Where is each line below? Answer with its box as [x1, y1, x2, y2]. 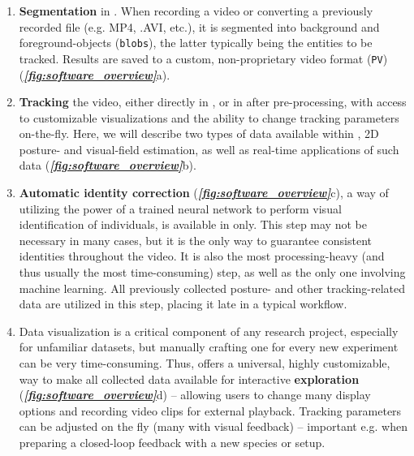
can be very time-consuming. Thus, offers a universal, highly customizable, [19, 355, 390, 371]
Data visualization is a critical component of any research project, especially [19, 322, 399, 339]
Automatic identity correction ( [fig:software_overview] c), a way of [19, 184, 389, 201]
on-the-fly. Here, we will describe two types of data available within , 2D [19, 125, 379, 142]
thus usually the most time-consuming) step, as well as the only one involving [19, 264, 406, 281]
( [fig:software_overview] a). [19, 66, 170, 83]
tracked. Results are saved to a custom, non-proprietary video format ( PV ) [19, 49, 388, 67]
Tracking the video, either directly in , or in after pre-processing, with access [19, 93, 407, 110]
